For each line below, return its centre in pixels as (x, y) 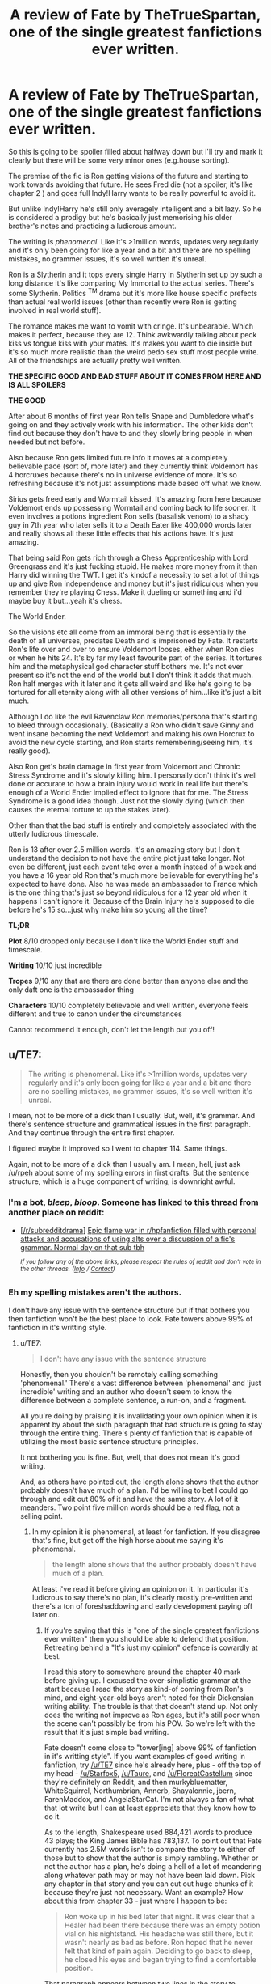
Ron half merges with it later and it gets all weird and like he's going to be (130, 683)
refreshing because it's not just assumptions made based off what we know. (135, 483)
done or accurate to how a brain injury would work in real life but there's (128, 783)
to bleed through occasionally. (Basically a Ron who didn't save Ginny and (131, 725)
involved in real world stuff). (55, 310)
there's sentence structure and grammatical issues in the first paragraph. (130, 1124)
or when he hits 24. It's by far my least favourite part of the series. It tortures (135, 658)
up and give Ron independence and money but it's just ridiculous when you (133, 583)
